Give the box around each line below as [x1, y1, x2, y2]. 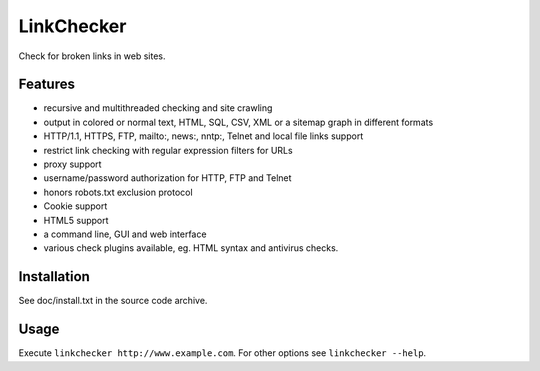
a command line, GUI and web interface [43, 228, 207, 240]
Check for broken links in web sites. [18, 50, 166, 62]
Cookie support [43, 200, 108, 212]
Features [18, 76, 75, 93]
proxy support [43, 158, 102, 170]
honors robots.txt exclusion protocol [43, 186, 194, 198]
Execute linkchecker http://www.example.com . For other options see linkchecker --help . [18, 347, 427, 359]
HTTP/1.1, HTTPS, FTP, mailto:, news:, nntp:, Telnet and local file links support [43, 130, 364, 142]
